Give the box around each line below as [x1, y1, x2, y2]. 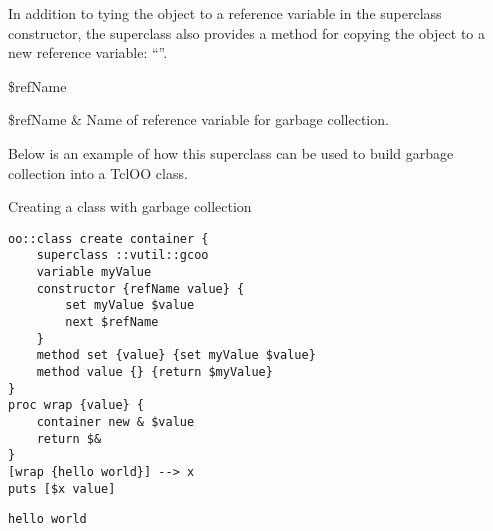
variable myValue [36, 265, 152, 280]
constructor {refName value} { [36, 281, 245, 296]
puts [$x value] [8, 481, 116, 496]
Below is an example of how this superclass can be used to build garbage [8, 142, 454, 163]
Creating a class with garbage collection [8, 196, 252, 217]
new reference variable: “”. [8, 42, 168, 63]
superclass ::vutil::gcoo [36, 248, 209, 263]
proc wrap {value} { [8, 398, 145, 413]
